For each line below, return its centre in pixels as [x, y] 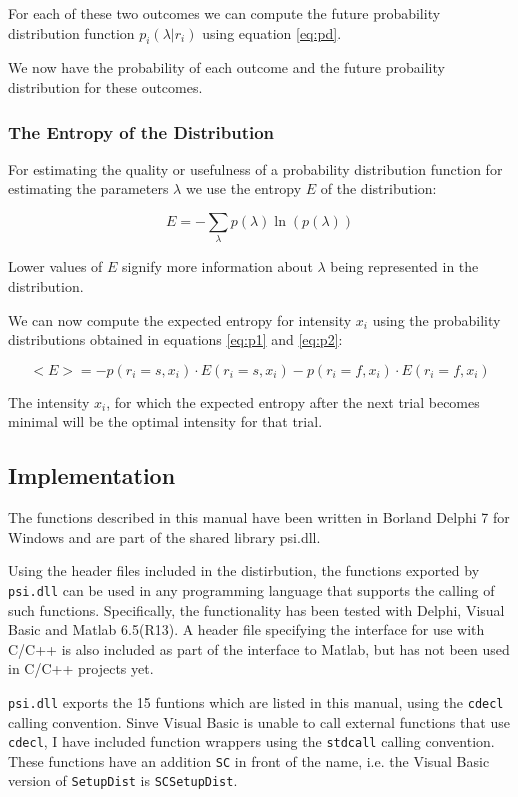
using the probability [436, 319]
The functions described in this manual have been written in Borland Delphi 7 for [259, 517]
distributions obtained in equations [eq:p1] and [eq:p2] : [175, 339]
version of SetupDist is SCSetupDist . [123, 780]
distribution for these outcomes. [105, 86]
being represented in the [404, 266]
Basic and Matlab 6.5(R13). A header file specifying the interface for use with [246, 629]
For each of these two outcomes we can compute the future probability [224, 13]
